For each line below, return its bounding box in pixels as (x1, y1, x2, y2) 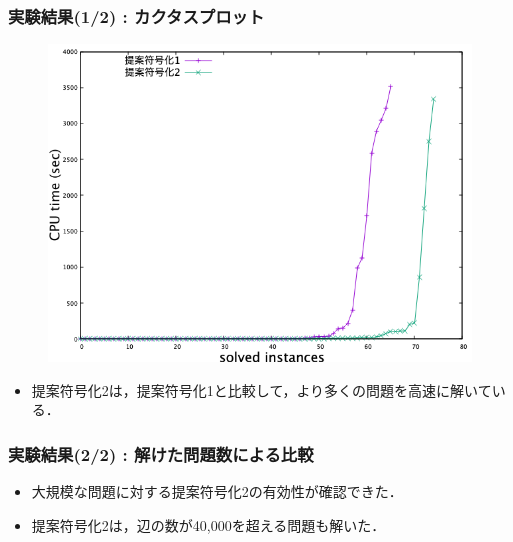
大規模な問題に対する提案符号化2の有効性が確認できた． (31, 481, 403, 502)
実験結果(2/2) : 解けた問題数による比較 (8, 441, 314, 466)
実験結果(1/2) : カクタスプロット (8, 3, 265, 28)
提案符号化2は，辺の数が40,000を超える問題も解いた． (31, 514, 386, 535)
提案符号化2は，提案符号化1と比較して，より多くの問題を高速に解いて (31, 379, 492, 400)
